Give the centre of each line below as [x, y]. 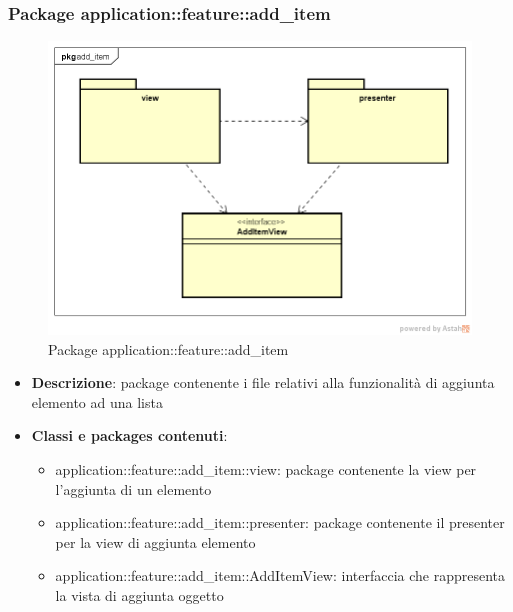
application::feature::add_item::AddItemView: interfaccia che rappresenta [280, 575]
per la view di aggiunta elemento [155, 541]
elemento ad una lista [97, 401]
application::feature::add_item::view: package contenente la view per [266, 468]
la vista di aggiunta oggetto [139, 594]
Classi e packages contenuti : [129, 435]
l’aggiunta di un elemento [133, 488]
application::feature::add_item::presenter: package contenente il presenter [280, 522]
